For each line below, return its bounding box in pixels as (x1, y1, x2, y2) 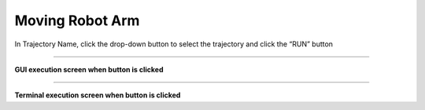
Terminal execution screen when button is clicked (14, 90, 181, 100)
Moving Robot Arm (14, 12, 140, 29)
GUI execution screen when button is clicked (14, 64, 164, 74)
